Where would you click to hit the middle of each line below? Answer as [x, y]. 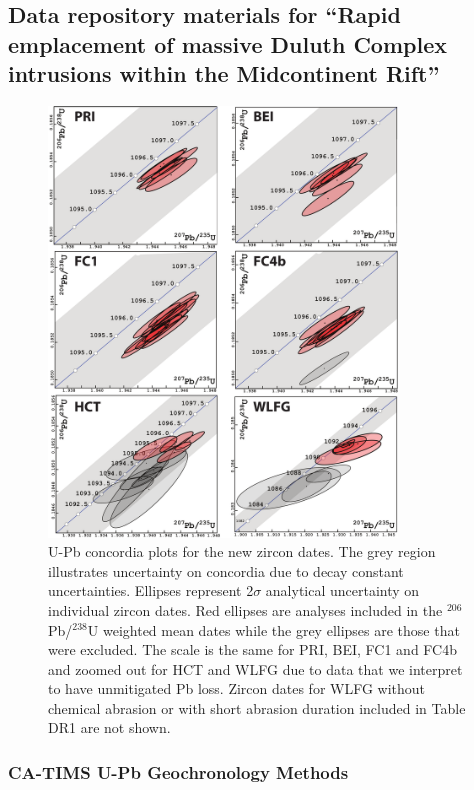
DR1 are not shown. [109, 727]
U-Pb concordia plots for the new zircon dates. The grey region [242, 551]
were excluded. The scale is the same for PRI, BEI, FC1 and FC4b [252, 649]
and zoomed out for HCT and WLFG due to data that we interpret [255, 668]
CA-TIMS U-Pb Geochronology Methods [178, 771]
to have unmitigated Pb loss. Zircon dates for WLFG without [237, 688]
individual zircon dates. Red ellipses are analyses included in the [245, 609]
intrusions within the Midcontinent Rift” [224, 73]
